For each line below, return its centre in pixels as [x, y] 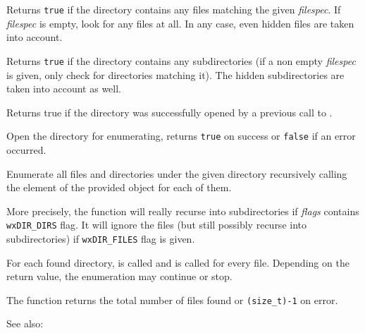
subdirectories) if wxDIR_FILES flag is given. [101, 238]
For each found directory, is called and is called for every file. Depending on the [178, 262]
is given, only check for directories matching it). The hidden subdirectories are [175, 74]
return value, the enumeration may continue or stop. [119, 276]
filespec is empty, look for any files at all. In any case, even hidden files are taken [180, 23]
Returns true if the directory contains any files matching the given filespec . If [174, 9]
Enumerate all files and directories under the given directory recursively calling [177, 173]
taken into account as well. [64, 89]
